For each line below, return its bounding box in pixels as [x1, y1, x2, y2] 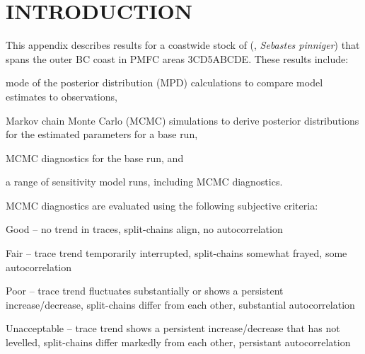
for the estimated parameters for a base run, [6, 127, 198, 142]
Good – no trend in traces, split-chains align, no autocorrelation [6, 222, 283, 236]
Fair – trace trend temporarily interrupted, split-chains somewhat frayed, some [6, 246, 347, 261]
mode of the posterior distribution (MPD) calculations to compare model [6, 75, 323, 90]
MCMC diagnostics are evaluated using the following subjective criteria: [6, 198, 318, 212]
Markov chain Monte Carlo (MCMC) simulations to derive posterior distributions [6, 113, 359, 127]
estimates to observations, [6, 88, 117, 103]
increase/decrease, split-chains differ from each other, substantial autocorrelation [6, 297, 355, 312]
